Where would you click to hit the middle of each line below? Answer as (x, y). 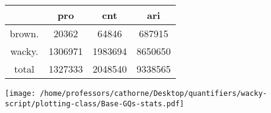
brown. (24, 33)
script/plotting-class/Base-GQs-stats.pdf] (95, 104)
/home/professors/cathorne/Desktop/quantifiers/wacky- (154, 93)
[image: (20, 93)
